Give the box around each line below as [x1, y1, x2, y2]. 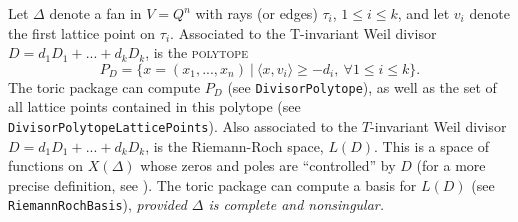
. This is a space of [374, 135, 489, 156]
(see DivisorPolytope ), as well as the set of [227, 76, 497, 97]
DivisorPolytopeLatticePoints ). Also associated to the [8, 116, 358, 137]
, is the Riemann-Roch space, [145, 135, 324, 156]
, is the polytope [145, 42, 248, 63]
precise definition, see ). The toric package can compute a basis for [8, 174, 417, 195]
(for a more [416, 155, 486, 176]
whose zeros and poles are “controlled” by [140, 155, 396, 176]
